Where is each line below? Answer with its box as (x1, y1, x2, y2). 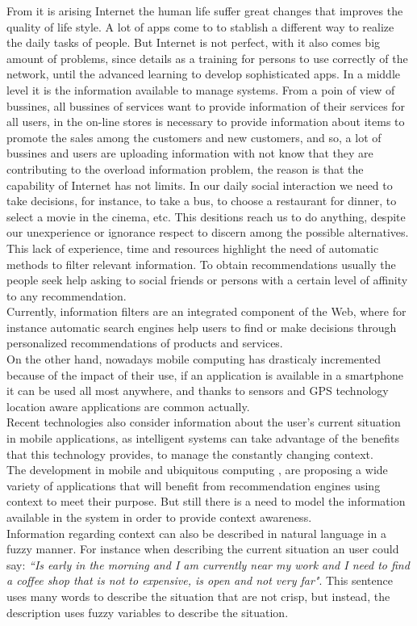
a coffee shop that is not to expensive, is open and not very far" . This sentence (6, 572, 393, 589)
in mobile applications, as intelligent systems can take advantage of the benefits (6, 430, 399, 447)
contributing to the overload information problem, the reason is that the (6, 160, 364, 177)
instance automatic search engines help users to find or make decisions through (6, 318, 397, 335)
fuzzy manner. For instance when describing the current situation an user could (6, 540, 399, 557)
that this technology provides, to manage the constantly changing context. (6, 445, 373, 462)
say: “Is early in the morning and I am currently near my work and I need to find (6, 556, 410, 573)
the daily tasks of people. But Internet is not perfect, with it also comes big (6, 34, 381, 51)
